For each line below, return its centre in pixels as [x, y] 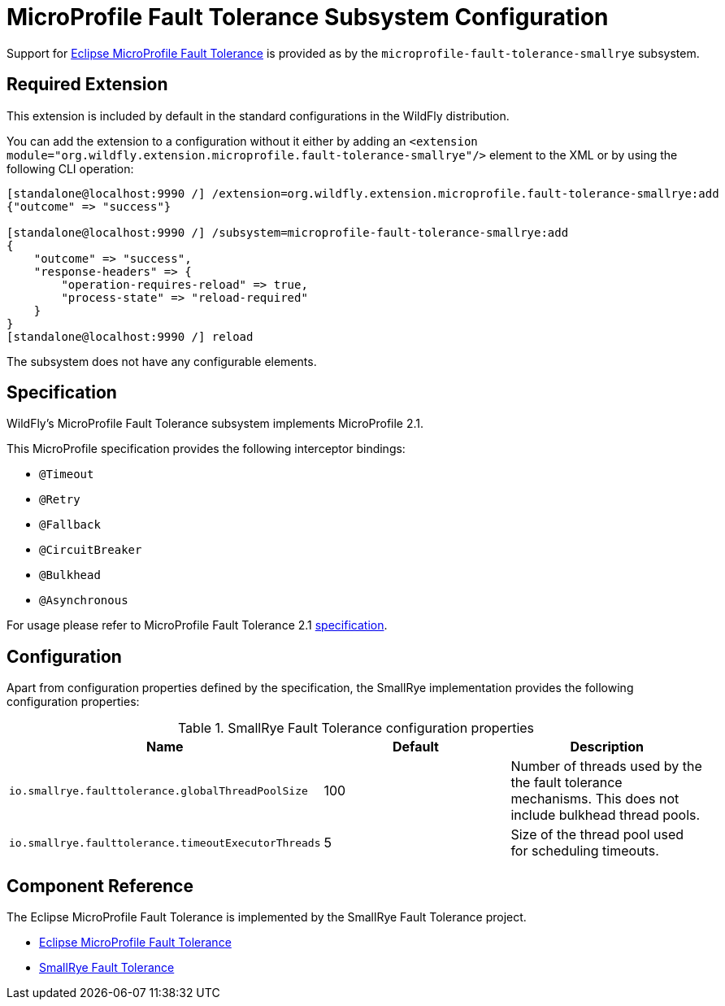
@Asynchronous [84, 601]
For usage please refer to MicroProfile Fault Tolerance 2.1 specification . [197, 625]
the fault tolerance [567, 783]
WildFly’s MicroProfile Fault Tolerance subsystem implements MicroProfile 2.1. [215, 424]
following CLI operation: [70, 168]
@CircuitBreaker [91, 550]
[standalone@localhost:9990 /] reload [130, 336]
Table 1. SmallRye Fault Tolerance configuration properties [356, 728]
